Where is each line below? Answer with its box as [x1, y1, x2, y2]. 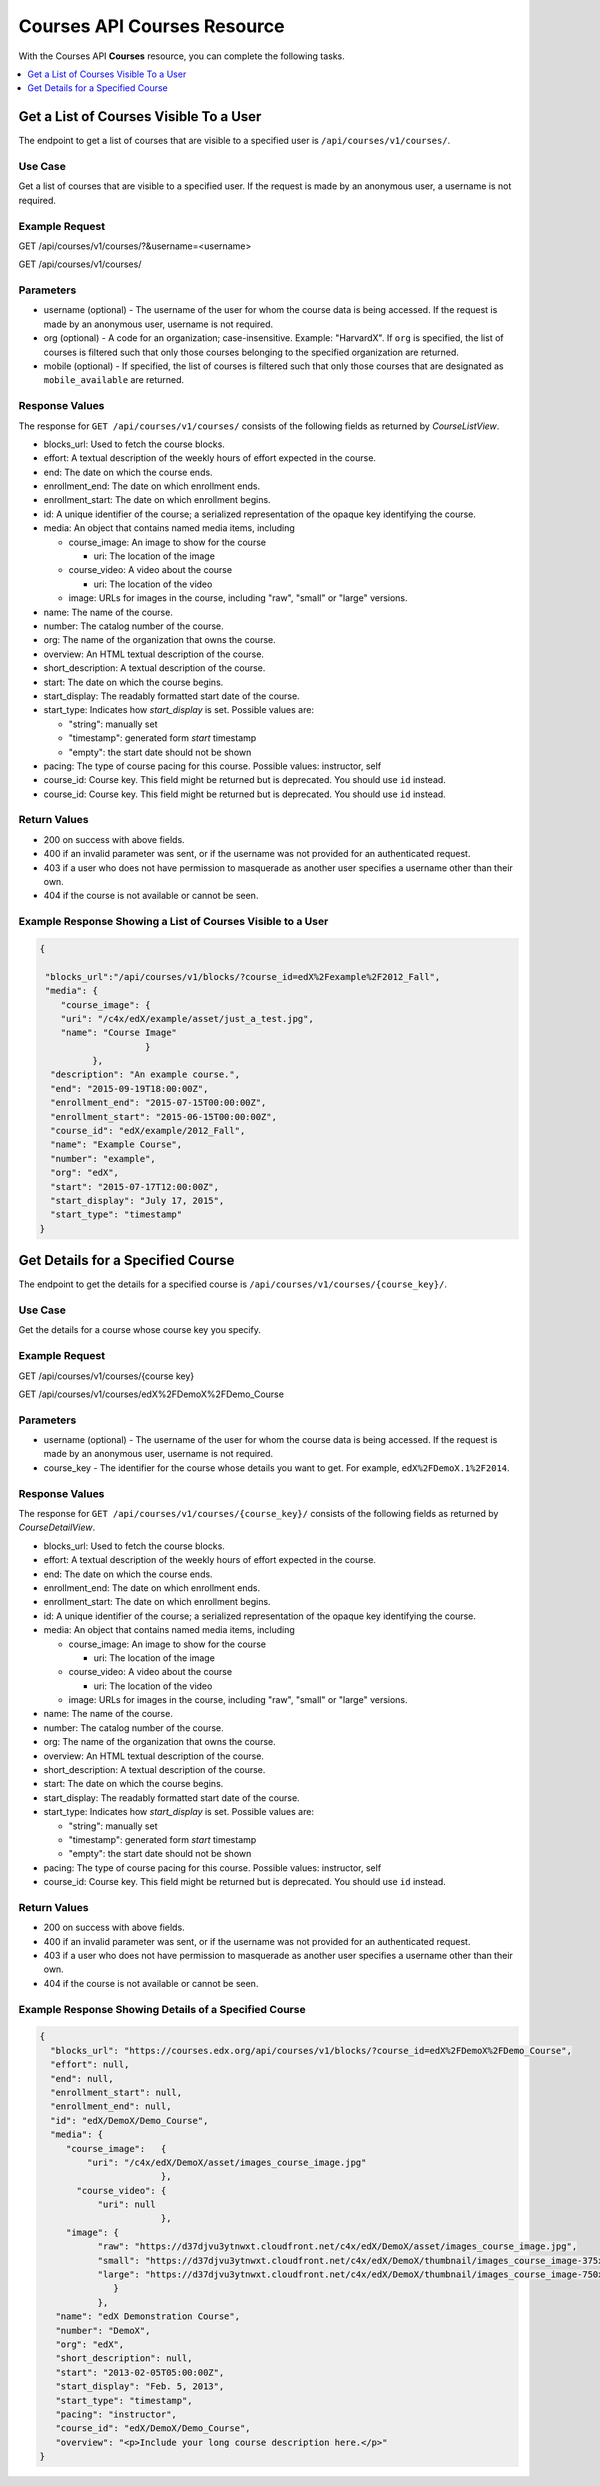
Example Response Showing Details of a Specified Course [18, 2002, 306, 2016]
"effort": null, [50, 2059, 130, 2070]
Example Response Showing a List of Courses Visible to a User [18, 915, 329, 929]
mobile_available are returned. [43, 374, 185, 386]
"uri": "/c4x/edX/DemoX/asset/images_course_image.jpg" [86, 2156, 367, 2168]
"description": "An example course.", [50, 1069, 240, 1080]
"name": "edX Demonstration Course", [55, 2311, 240, 2322]
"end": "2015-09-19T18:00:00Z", [50, 1083, 209, 1094]
